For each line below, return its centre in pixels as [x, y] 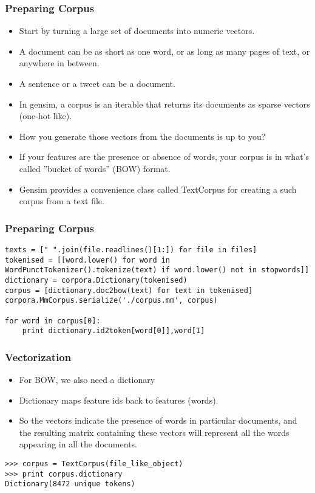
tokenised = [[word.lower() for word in [88, 260]
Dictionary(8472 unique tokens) [70, 484]
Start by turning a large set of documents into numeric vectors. [137, 31]
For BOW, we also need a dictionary [87, 380]
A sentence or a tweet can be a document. [97, 83]
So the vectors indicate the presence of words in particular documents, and [158, 420]
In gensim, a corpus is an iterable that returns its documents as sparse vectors [164, 104]
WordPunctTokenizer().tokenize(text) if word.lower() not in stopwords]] [157, 270]
